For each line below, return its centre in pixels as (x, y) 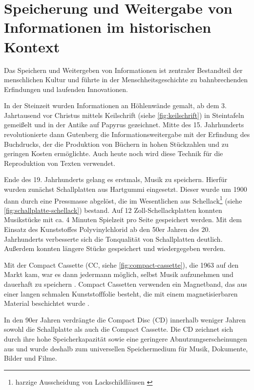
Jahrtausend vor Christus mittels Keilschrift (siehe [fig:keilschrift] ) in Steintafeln (124, 115)
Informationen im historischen (108, 27)
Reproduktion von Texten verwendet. (60, 163)
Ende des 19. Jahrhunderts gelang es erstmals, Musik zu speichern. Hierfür (116, 179)
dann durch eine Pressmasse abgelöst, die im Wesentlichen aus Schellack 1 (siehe (123, 200)
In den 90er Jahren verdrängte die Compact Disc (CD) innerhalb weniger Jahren (125, 319)
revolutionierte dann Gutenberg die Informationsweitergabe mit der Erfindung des (127, 134)
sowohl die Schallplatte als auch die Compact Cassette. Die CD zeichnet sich (118, 329)
